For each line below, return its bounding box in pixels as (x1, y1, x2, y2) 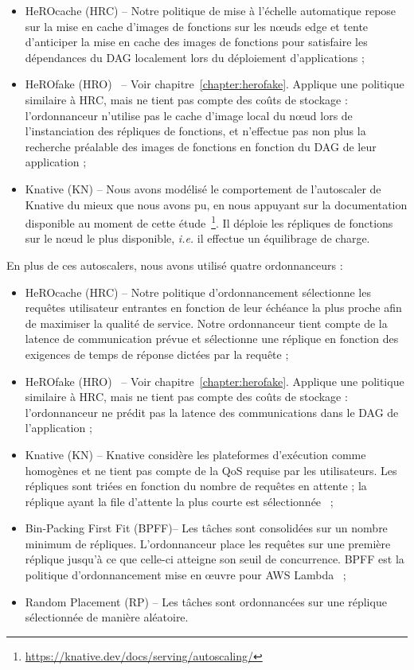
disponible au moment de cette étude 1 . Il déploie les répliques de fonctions (25, 212, 393, 231)
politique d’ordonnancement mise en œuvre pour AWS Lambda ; (25, 567, 346, 583)
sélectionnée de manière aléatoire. (25, 609, 189, 625)
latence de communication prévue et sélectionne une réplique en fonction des (25, 330, 399, 347)
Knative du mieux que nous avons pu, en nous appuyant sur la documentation (25, 196, 408, 212)
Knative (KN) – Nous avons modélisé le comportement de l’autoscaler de (25, 180, 381, 197)
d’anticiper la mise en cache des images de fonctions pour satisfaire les (25, 33, 368, 50)
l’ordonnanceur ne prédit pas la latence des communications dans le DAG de (25, 403, 399, 420)
